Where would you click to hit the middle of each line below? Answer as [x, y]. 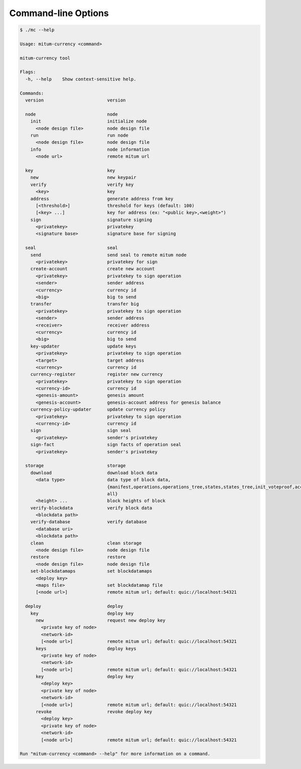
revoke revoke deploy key [94, 712]
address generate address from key [102, 199]
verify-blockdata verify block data [91, 508]
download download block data [94, 473]
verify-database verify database [89, 522]
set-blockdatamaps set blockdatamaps [91, 571]
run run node [80, 135]
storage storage [76, 466]
